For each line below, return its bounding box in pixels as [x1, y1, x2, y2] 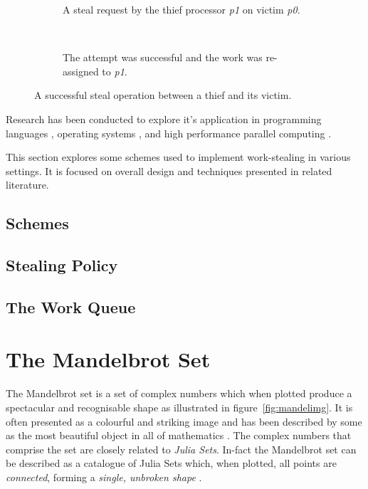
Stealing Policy [6, 254, 118, 276]
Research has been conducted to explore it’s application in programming [6, 111, 322, 126]
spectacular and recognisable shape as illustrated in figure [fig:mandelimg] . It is [6, 400, 353, 414]
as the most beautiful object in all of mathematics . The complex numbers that [6, 428, 352, 443]
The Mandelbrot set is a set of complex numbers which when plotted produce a [6, 386, 352, 401]
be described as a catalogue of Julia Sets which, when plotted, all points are [6, 456, 337, 470]
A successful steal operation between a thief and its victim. [34, 88, 292, 102]
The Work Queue [6, 295, 136, 317]
